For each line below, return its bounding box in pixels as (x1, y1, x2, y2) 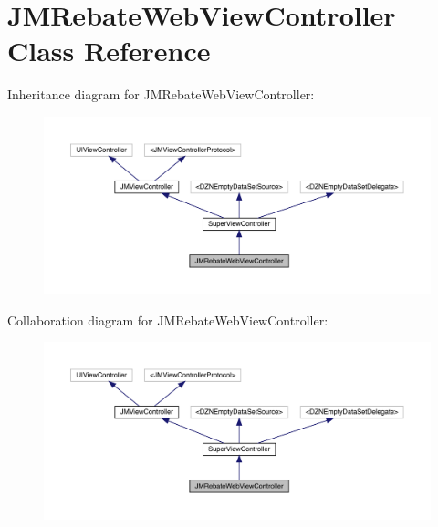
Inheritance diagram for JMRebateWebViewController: (7, 85, 315, 104)
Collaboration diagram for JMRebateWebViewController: (7, 310, 328, 329)
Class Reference (7, 32, 211, 69)
